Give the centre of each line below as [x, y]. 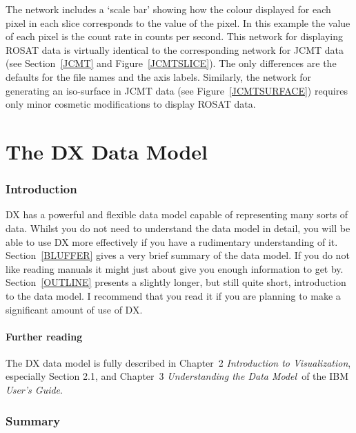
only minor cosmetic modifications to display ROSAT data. [131, 104]
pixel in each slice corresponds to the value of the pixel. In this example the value [178, 22]
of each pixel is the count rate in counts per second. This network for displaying [174, 36]
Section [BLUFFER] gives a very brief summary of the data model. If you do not [178, 255]
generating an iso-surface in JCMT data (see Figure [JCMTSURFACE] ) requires [177, 90]
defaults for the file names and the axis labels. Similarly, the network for [159, 76]
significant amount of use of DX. [74, 309]
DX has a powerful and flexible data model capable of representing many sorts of [177, 214]
